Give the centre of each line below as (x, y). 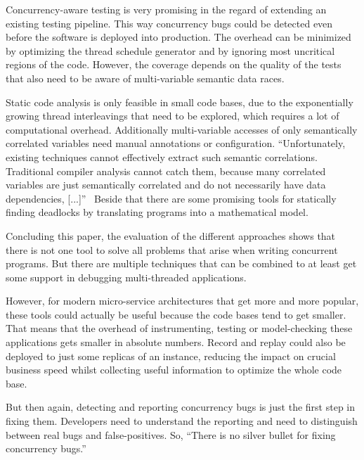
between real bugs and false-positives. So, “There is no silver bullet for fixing (171, 434)
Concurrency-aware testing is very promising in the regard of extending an (166, 9)
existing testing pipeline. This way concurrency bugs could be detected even (169, 23)
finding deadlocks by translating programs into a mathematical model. (157, 212)
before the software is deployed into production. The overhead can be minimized (178, 37)
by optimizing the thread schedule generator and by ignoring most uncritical (170, 50)
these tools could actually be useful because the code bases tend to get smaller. (176, 314)
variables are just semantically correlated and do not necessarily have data (166, 185)
